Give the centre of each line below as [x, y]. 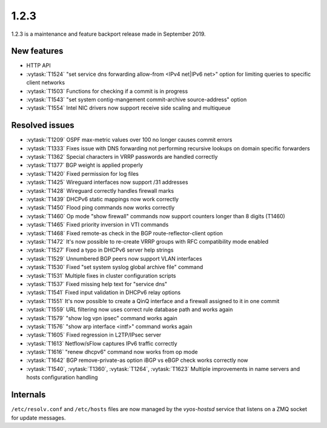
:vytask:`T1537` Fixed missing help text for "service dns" [97, 284]
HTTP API [38, 65]
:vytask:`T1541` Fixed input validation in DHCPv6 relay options [104, 293]
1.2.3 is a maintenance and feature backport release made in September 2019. [108, 34]
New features [37, 51]
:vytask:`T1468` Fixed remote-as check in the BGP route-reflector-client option [125, 233]
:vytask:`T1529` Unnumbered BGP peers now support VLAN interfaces [114, 258]
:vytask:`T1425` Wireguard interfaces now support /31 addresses [107, 182]
